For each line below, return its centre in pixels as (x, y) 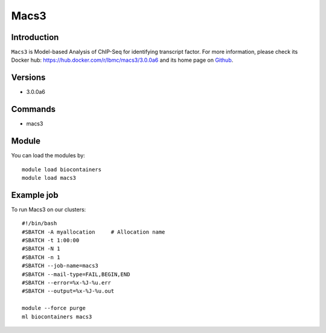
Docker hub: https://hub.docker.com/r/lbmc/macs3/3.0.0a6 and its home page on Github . (122, 60)
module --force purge (54, 308)
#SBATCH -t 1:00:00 (51, 240)
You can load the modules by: (48, 156)
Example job (35, 195)
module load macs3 (49, 178)
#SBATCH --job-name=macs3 (60, 266)
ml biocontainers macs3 (57, 317)
